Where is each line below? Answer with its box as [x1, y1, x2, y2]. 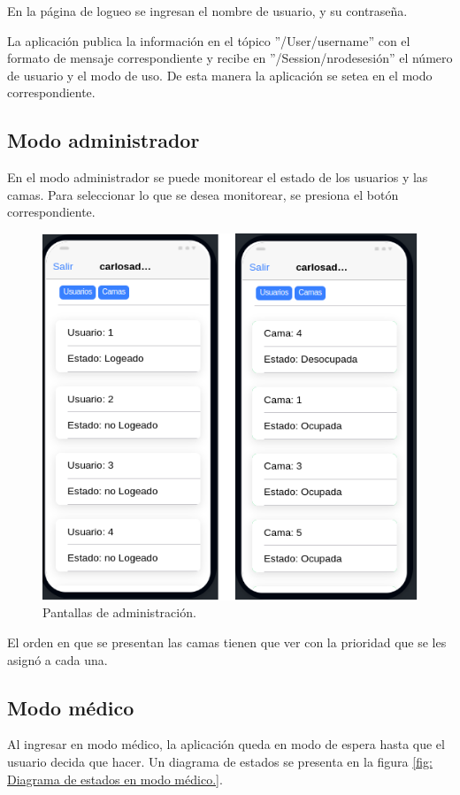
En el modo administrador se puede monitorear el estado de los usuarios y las [7, 168, 428, 187]
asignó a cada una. [7, 650, 108, 669]
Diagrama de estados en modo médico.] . [7, 769, 223, 788]
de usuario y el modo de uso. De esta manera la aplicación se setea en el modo [7, 65, 433, 84]
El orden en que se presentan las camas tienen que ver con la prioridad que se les [7, 632, 447, 651]
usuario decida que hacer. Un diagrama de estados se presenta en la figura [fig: [7, 752, 433, 770]
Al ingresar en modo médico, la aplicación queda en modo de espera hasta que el [7, 735, 445, 753]
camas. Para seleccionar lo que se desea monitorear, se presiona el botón [7, 185, 399, 203]
